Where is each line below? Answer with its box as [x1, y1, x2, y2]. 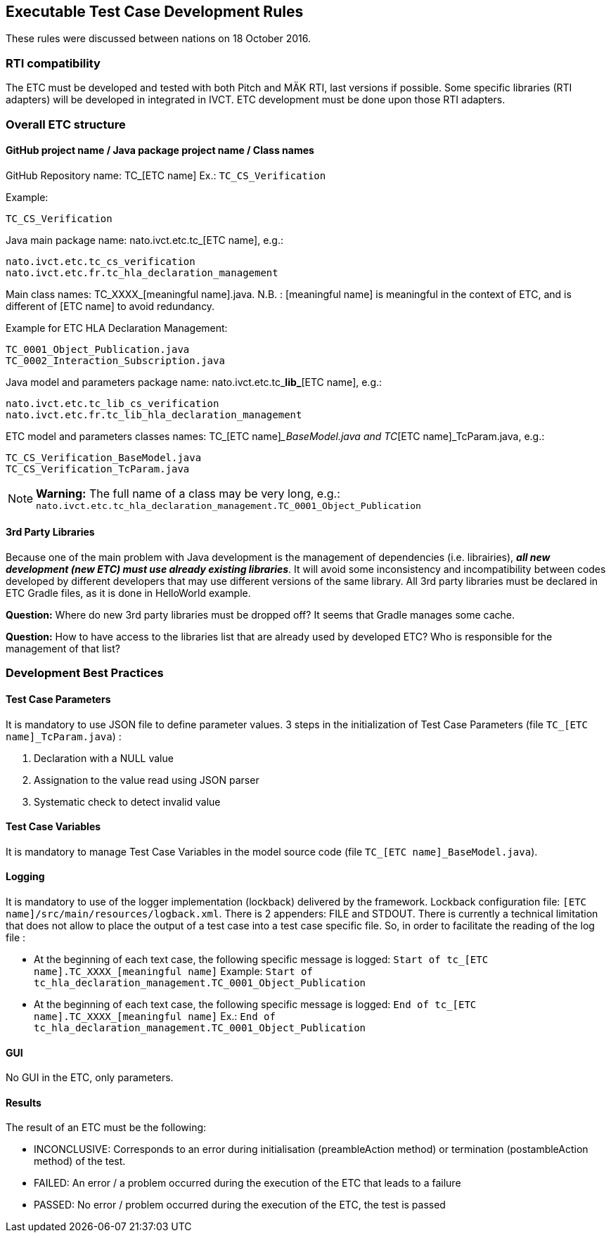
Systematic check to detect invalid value [34, 795, 221, 808]
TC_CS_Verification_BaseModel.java [6, 451, 202, 463]
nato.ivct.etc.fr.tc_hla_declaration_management [6, 266, 278, 278]
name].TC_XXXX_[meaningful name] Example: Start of [34, 965, 313, 978]
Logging [6, 870, 45, 883]
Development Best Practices [6, 666, 164, 681]
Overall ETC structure [6, 117, 126, 131]
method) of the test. [34, 1155, 126, 1168]
